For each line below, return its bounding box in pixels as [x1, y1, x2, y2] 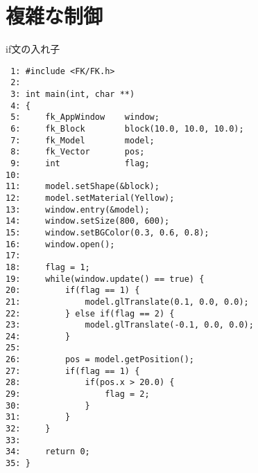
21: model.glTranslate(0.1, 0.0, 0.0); [6, 296, 249, 307]
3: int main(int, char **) [10, 89, 135, 100]
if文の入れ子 [6, 42, 60, 56]
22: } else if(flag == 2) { [6, 308, 175, 319]
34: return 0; [6, 447, 90, 457]
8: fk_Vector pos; [10, 147, 145, 157]
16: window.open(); [6, 239, 115, 249]
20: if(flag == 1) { [6, 285, 140, 296]
